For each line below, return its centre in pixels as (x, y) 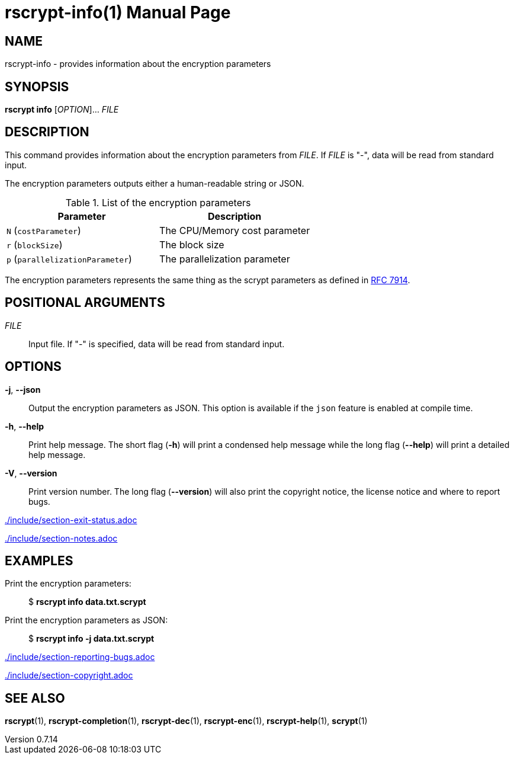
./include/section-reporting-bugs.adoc (80, 657)
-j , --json (23, 389)
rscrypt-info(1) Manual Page (118, 12)
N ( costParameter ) (44, 230)
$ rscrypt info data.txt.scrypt (87, 602)
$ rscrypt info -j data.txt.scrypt (91, 639)
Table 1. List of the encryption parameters (158, 202)
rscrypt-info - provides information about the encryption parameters (138, 64)
